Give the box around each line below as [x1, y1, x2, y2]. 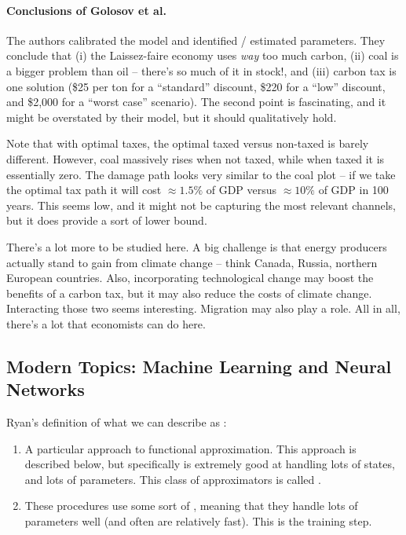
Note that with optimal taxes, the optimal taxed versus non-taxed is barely [6, 135, 369, 152]
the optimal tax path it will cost [6, 181, 162, 198]
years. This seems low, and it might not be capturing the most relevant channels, [6, 196, 396, 213]
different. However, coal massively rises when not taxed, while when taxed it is [6, 150, 385, 167]
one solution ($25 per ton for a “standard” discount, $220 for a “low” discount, [6, 78, 386, 94]
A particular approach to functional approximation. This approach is [24, 440, 357, 456]
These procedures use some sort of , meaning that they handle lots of [24, 497, 358, 514]
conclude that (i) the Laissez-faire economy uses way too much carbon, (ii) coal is [6, 47, 399, 64]
